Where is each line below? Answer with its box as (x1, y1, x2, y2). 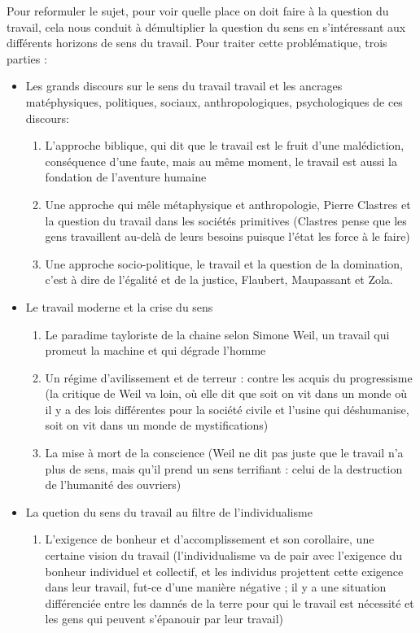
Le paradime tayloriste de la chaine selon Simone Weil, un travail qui (45, 325, 390, 343)
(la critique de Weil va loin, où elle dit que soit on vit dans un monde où (45, 385, 407, 402)
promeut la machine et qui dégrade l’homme (45, 342, 266, 359)
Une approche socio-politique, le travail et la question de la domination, (45, 255, 403, 272)
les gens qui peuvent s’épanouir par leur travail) (45, 610, 284, 627)
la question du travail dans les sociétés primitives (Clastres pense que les (45, 212, 407, 229)
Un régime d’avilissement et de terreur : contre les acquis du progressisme (45, 369, 413, 386)
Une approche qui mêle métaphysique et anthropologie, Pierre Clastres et (45, 195, 411, 212)
